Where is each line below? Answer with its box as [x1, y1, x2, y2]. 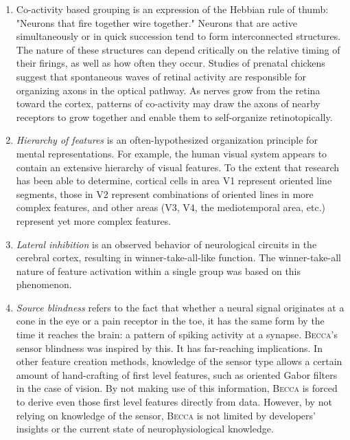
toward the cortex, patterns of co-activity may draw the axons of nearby [16, 96, 320, 111]
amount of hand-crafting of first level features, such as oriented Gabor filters [16, 367, 338, 382]
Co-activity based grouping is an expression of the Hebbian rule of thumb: [16, 2, 329, 16]
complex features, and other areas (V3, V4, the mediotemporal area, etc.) [16, 200, 326, 214]
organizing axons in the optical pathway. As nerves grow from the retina [16, 82, 320, 97]
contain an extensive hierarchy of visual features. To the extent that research [16, 159, 340, 174]
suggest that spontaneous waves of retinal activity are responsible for [16, 69, 307, 83]
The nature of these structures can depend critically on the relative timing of [16, 42, 340, 56]
